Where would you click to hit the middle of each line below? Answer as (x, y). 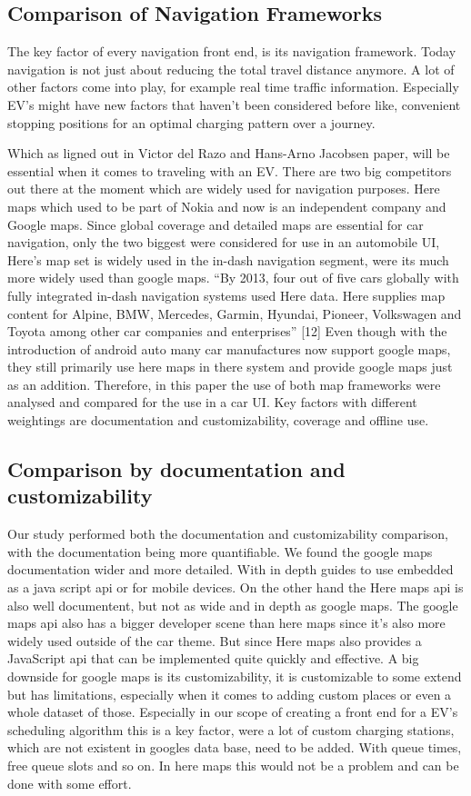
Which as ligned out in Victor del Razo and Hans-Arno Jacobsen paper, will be (229, 153)
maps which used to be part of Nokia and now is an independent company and (227, 206)
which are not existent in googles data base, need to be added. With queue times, (235, 747)
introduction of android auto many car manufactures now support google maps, (229, 348)
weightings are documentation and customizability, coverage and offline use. (218, 420)
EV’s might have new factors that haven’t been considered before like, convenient (234, 104)
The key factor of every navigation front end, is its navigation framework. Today (232, 51)
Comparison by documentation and (176, 469)
